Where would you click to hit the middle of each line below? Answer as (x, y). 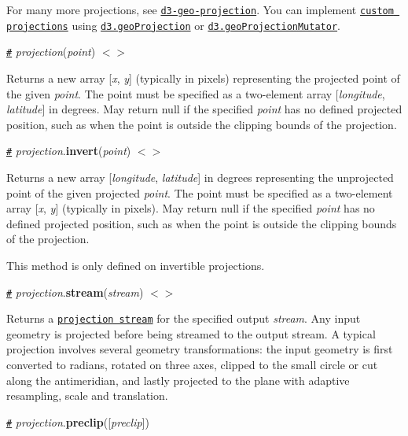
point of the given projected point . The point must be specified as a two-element (200, 192)
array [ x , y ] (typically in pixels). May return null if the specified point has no (191, 208)
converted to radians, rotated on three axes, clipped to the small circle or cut (192, 365)
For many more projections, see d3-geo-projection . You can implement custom (200, 9)
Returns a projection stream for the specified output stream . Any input (184, 318)
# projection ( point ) (51, 52)
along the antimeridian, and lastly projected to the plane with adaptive (178, 380)
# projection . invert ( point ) (69, 151)
